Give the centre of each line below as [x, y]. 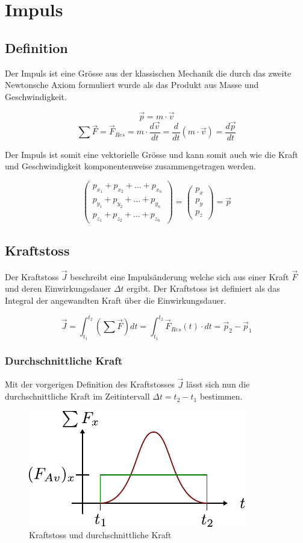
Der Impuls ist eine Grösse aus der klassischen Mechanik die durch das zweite [148, 73]
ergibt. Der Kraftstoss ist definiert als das [203, 288]
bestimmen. [221, 396]
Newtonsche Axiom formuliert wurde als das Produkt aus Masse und [132, 85]
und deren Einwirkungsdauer [58, 288]
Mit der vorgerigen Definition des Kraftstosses [90, 384]
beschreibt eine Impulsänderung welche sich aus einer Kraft [180, 276]
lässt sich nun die [218, 384]
